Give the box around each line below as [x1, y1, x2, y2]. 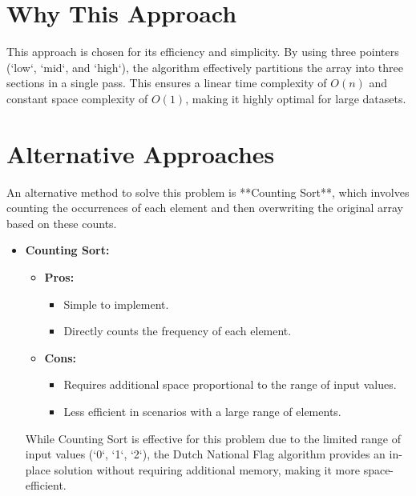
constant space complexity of [6, 90, 148, 106]
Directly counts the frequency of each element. [63, 322, 292, 339]
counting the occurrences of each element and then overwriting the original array [6, 199, 404, 216]
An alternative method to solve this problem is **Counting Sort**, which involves [6, 183, 410, 200]
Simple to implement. [63, 295, 169, 312]
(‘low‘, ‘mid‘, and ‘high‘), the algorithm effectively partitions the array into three [6, 58, 403, 75]
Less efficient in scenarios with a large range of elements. [63, 402, 341, 419]
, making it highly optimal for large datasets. [185, 90, 406, 106]
